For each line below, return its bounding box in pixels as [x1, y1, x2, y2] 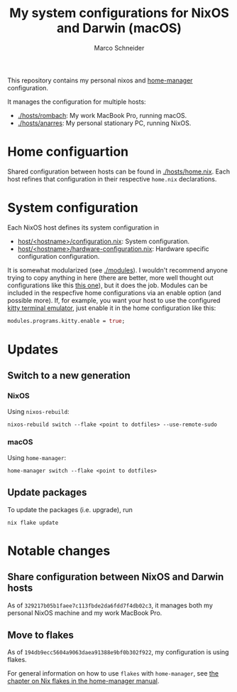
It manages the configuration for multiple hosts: [7, 97, 147, 106]
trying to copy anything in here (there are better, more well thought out [7, 273, 214, 282]
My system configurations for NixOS [9, 5, 229, 21]
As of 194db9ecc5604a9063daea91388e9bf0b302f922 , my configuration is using [7, 648, 229, 656]
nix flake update [7, 519, 59, 526]
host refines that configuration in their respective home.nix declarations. [7, 174, 217, 183]
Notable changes [7, 543, 111, 559]
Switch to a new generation [7, 370, 131, 382]
